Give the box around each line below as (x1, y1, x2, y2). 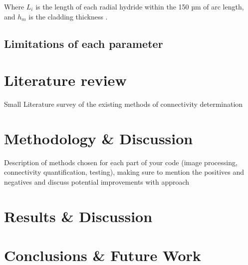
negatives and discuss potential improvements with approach (4, 177, 190, 187)
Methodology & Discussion (4, 128, 193, 148)
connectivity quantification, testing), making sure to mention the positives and (4, 167, 245, 177)
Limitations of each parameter (4, 35, 163, 51)
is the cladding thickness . (28, 11, 108, 21)
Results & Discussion (4, 206, 153, 226)
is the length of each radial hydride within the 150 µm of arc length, (35, 1, 244, 11)
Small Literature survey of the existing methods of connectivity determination (4, 99, 243, 109)
